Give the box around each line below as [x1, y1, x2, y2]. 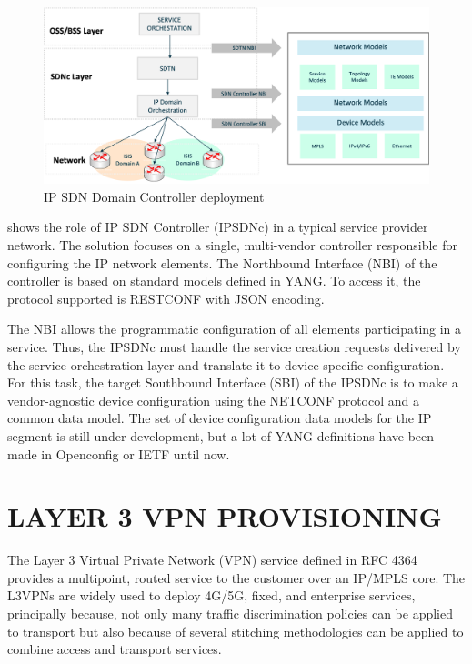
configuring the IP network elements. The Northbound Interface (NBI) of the [7, 253, 437, 272]
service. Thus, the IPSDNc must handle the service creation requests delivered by [7, 337, 461, 356]
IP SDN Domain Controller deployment [44, 186, 265, 206]
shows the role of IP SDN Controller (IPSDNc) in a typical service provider [7, 217, 428, 236]
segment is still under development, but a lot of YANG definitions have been [7, 426, 435, 445]
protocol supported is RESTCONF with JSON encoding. [7, 288, 325, 307]
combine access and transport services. [7, 639, 222, 659]
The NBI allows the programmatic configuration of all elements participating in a [7, 319, 462, 338]
